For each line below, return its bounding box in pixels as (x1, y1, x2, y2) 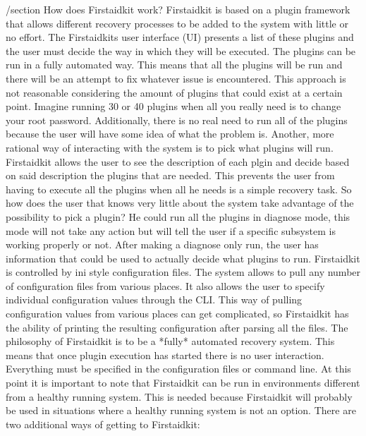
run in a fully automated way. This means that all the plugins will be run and (6, 57, 343, 72)
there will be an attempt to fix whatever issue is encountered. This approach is (6, 71, 346, 85)
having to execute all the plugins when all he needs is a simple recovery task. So (6, 181, 352, 196)
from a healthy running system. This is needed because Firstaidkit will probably (6, 389, 353, 404)
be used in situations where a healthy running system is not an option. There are (6, 403, 356, 418)
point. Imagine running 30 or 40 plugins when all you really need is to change (6, 99, 341, 114)
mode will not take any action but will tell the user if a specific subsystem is (6, 223, 336, 238)
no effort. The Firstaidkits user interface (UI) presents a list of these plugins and (6, 30, 354, 44)
